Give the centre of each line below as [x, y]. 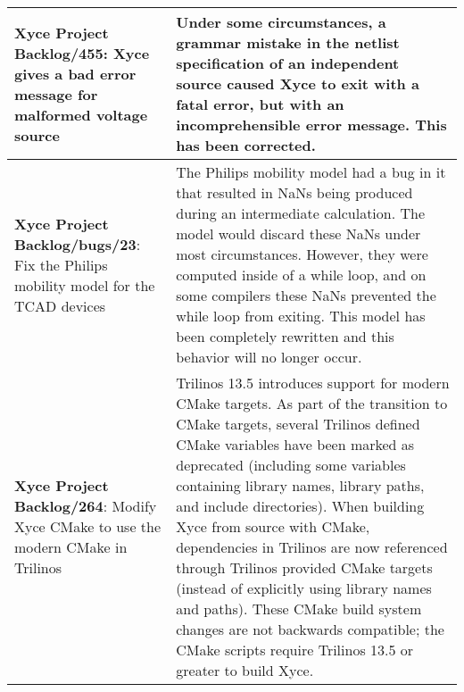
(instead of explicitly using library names [304, 588]
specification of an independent [288, 63]
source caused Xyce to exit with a [298, 83]
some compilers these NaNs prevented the [306, 295]
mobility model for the [85, 285]
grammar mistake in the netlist [288, 42]
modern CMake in [71, 547]
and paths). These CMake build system [299, 609]
